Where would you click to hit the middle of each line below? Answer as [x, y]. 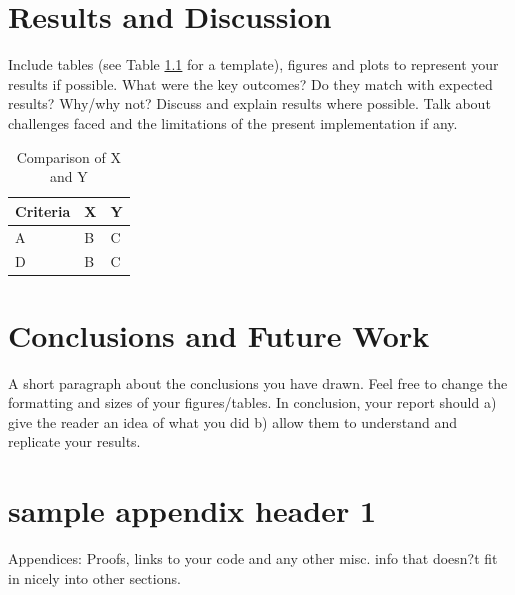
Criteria [43, 210]
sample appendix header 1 [192, 510]
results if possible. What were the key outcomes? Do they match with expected [250, 83]
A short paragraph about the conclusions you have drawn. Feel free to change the [258, 382]
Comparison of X [68, 156]
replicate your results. [74, 441]
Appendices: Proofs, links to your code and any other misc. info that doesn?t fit [253, 558]
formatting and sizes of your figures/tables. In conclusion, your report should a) [252, 402]
